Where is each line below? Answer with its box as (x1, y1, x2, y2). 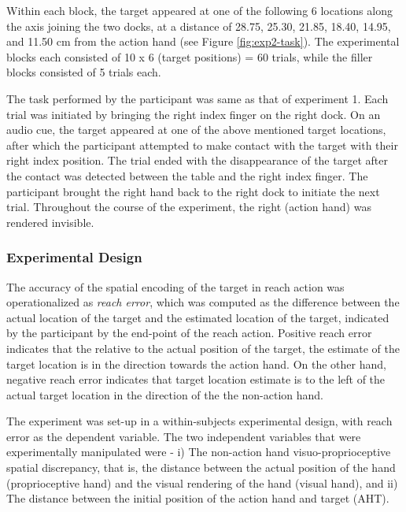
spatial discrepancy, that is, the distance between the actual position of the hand (6, 459, 396, 476)
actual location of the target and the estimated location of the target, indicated (6, 309, 389, 325)
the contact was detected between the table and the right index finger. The (6, 167, 368, 184)
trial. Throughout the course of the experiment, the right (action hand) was (6, 198, 371, 215)
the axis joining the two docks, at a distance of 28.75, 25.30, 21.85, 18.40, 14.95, (6, 17, 391, 34)
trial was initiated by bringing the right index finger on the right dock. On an (6, 106, 381, 122)
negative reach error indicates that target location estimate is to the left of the (6, 371, 386, 388)
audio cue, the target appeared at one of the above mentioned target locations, (6, 121, 386, 138)
